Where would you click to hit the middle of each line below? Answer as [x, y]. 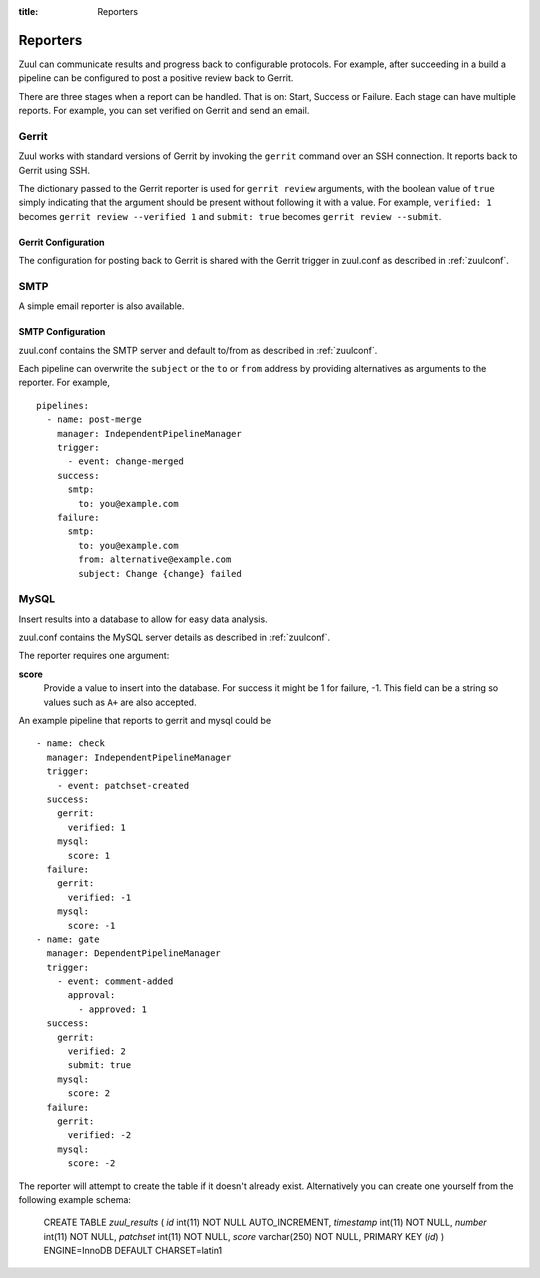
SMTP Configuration [62, 332]
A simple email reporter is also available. [101, 306]
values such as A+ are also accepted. [120, 702]
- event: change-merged [126, 461]
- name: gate [68, 939]
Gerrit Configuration [61, 242]
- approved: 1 [113, 1009]
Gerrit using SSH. [54, 170]
